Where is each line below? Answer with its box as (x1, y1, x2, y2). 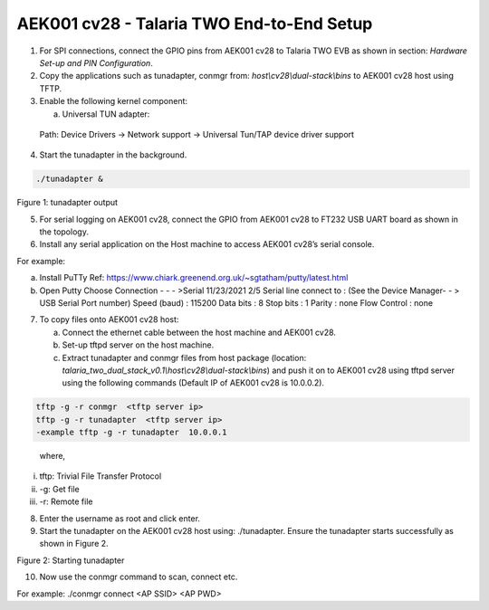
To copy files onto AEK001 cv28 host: (39, 314, 179, 325)
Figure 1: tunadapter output (16, 197, 118, 208)
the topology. (39, 226, 90, 237)
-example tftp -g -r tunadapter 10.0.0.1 (35, 427, 227, 438)
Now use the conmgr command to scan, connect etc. (39, 571, 238, 583)
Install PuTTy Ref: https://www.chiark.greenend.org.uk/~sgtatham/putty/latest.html (39, 272, 349, 283)
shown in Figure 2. (39, 539, 109, 549)
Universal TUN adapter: (62, 109, 150, 119)
